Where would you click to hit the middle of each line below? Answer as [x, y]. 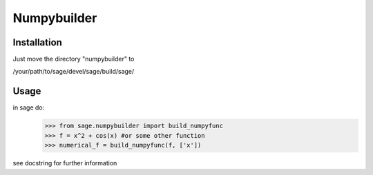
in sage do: [29, 107]
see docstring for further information [65, 163]
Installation [37, 42]
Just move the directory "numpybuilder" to [74, 59]
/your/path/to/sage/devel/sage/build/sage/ [74, 72]
